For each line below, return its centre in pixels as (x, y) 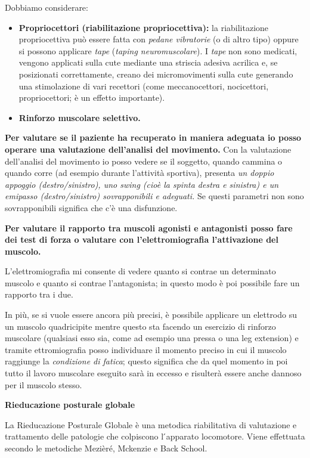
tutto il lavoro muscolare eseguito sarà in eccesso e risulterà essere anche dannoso (153, 373)
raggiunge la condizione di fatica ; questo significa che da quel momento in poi (146, 361)
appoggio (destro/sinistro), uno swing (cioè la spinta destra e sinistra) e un (142, 184)
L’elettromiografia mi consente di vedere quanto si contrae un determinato (140, 271)
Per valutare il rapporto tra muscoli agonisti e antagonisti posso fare (149, 228)
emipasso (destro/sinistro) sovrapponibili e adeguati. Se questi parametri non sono (154, 196)
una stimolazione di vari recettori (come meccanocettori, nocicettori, (144, 86)
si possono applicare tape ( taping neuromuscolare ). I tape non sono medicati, (158, 50)
